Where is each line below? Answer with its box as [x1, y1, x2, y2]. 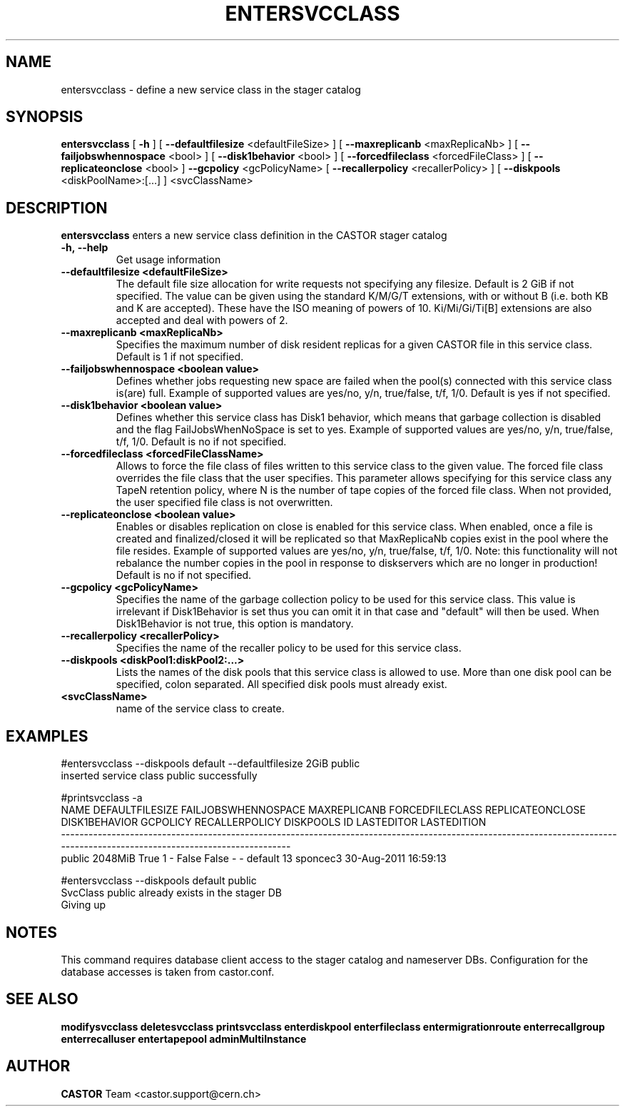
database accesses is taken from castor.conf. [61, 965, 275, 978]
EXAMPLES [6, 727, 88, 745]
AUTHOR [6, 1057, 71, 1076]
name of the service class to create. [116, 702, 285, 715]
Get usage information [116, 253, 221, 266]
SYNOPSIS [6, 108, 83, 126]
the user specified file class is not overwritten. [116, 496, 333, 509]
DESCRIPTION [6, 198, 108, 217]
